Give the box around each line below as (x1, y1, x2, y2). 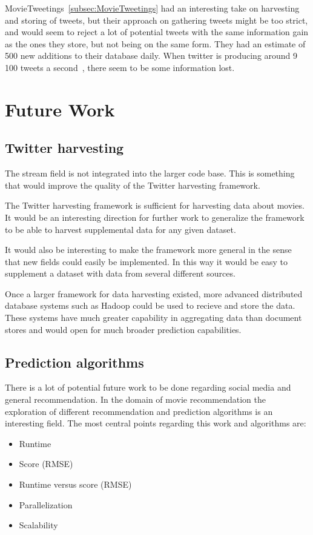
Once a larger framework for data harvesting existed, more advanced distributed (5, 287, 303, 300)
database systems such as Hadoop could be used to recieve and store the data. (5, 299, 295, 312)
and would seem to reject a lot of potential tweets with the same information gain (5, 25, 309, 38)
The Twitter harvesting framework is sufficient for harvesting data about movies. (5, 199, 305, 212)
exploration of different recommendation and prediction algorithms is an (5, 405, 273, 417)
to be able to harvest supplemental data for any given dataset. (5, 223, 236, 235)
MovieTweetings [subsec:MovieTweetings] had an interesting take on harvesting (5, 2, 300, 14)
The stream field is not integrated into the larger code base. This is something (5, 167, 295, 180)
